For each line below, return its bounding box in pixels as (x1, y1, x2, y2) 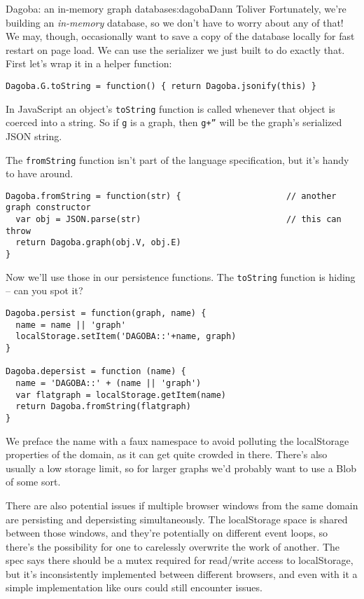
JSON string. (6, 128, 62, 143)
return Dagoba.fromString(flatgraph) (15, 401, 191, 412)
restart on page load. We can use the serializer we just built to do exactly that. (6, 42, 345, 57)
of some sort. (6, 474, 61, 489)
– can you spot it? (6, 283, 83, 298)
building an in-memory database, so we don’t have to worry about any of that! (6, 15, 344, 29)
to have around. (6, 166, 73, 181)
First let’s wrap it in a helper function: (6, 56, 172, 71)
